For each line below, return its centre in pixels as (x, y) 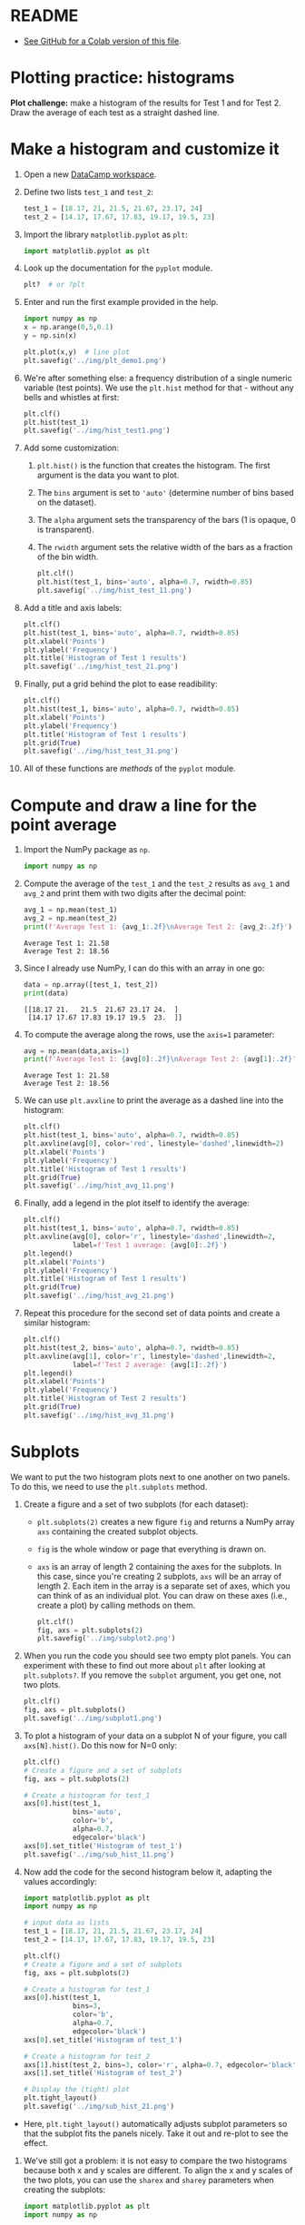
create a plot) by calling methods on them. (116, 1605)
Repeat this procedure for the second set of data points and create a (152, 1313)
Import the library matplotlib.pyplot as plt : (105, 234)
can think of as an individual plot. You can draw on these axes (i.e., (162, 1595)
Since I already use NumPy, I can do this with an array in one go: (144, 968)
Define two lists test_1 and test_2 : (88, 192)
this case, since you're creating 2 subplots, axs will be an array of (159, 1576)
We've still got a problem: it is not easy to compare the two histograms (155, 2161)
